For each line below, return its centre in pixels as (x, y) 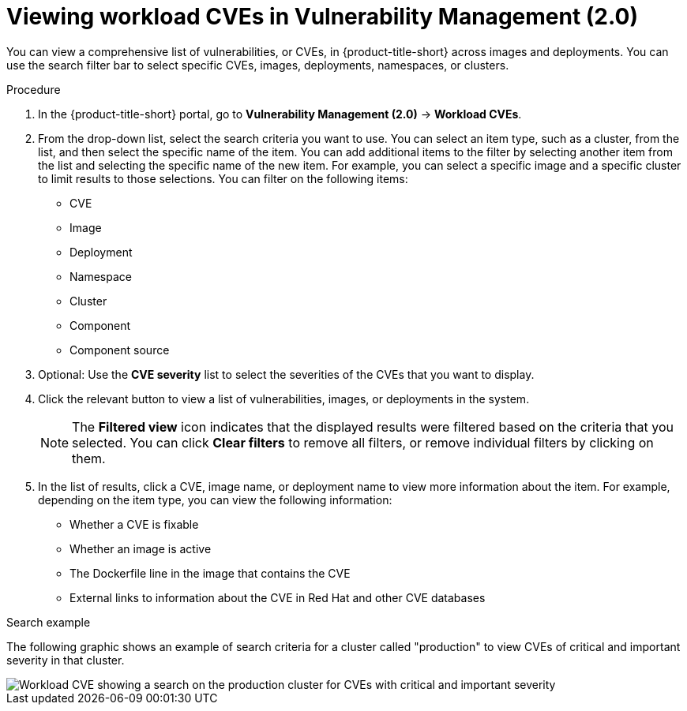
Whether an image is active (141, 548)
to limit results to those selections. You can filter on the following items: (223, 178)
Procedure (34, 89)
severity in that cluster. (66, 660)
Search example (49, 622)
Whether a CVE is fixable (134, 524)
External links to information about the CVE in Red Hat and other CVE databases (278, 597)
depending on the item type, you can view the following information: (215, 500)
